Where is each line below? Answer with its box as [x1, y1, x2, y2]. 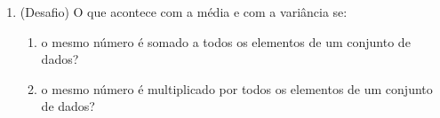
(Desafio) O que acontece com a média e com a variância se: [20, 3, 348, 20]
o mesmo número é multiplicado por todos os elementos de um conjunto [41, 79, 433, 98]
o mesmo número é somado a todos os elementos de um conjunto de [41, 32, 411, 51]
